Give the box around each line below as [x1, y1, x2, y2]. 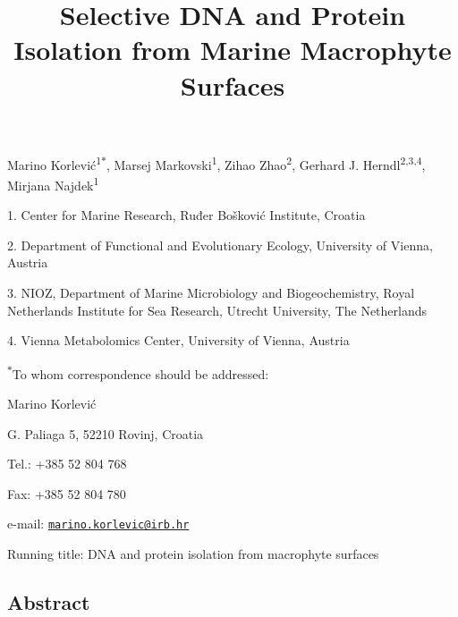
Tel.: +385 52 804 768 [7, 454, 127, 473]
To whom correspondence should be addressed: [12, 364, 269, 383]
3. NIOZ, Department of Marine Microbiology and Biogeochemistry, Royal [7, 283, 415, 302]
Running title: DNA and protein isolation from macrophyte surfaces [7, 545, 379, 563]
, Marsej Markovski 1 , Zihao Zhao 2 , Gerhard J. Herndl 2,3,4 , [106, 152, 426, 173]
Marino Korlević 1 [7, 152, 102, 173]
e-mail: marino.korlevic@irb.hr [7, 514, 190, 533]
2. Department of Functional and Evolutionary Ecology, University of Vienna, [7, 235, 433, 254]
